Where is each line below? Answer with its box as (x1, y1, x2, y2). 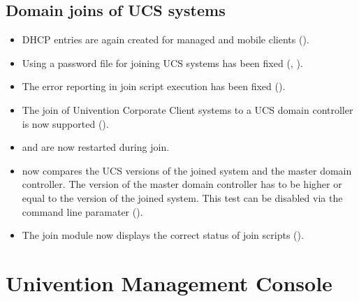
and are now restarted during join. (22, 140, 170, 154)
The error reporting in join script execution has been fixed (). (22, 79, 286, 94)
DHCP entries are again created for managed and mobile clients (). (22, 32, 309, 47)
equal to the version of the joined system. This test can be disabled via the (22, 190, 343, 205)
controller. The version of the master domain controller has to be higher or (22, 177, 342, 191)
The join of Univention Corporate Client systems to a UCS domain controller (22, 102, 353, 117)
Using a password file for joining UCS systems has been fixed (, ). (22, 55, 303, 70)
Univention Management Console (6, 268, 332, 297)
